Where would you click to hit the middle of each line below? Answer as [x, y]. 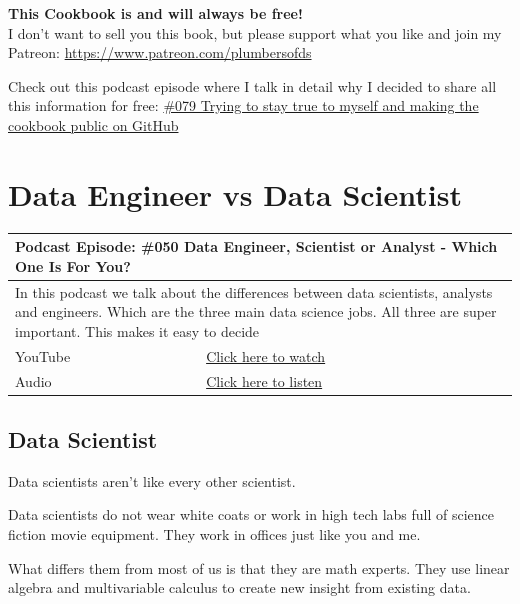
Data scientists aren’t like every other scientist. [152, 480]
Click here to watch [266, 355]
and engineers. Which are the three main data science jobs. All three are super [256, 311]
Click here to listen [264, 380]
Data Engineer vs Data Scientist [235, 193]
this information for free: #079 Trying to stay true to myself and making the [243, 105]
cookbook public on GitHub [93, 124]
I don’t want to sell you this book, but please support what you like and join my [255, 32]
